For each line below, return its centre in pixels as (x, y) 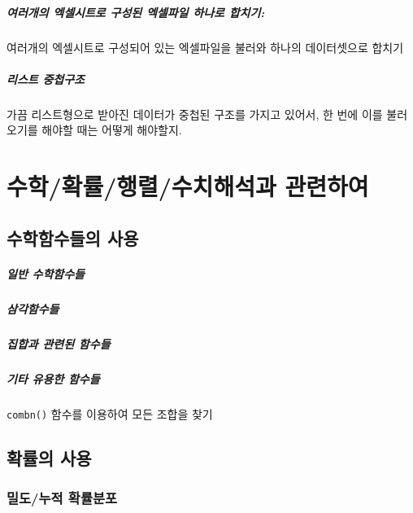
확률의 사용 (49, 457)
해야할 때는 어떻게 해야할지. (112, 130)
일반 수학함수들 (46, 273)
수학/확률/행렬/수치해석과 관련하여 (188, 186)
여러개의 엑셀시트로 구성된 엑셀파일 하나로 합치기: (136, 12)
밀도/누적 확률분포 (62, 497)
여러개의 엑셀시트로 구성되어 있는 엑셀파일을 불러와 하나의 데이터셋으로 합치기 (205, 47)
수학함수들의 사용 (73, 237)
